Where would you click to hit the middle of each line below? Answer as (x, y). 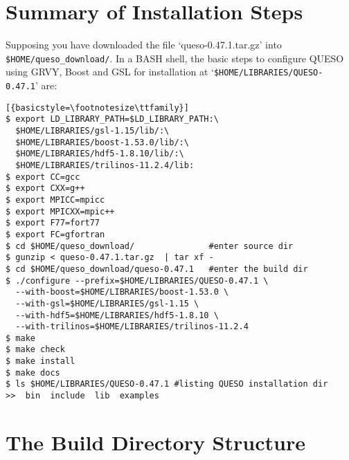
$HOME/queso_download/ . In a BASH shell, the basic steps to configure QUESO (175, 58)
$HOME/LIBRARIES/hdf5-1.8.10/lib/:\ (100, 154)
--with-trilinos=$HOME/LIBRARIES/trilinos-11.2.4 (132, 327)
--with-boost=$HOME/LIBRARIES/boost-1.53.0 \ (122, 292)
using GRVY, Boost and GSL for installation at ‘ (110, 72)
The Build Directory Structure (155, 442)
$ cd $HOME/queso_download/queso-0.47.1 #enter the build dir (157, 269)
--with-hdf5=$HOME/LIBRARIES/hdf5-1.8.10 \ (117, 315)
